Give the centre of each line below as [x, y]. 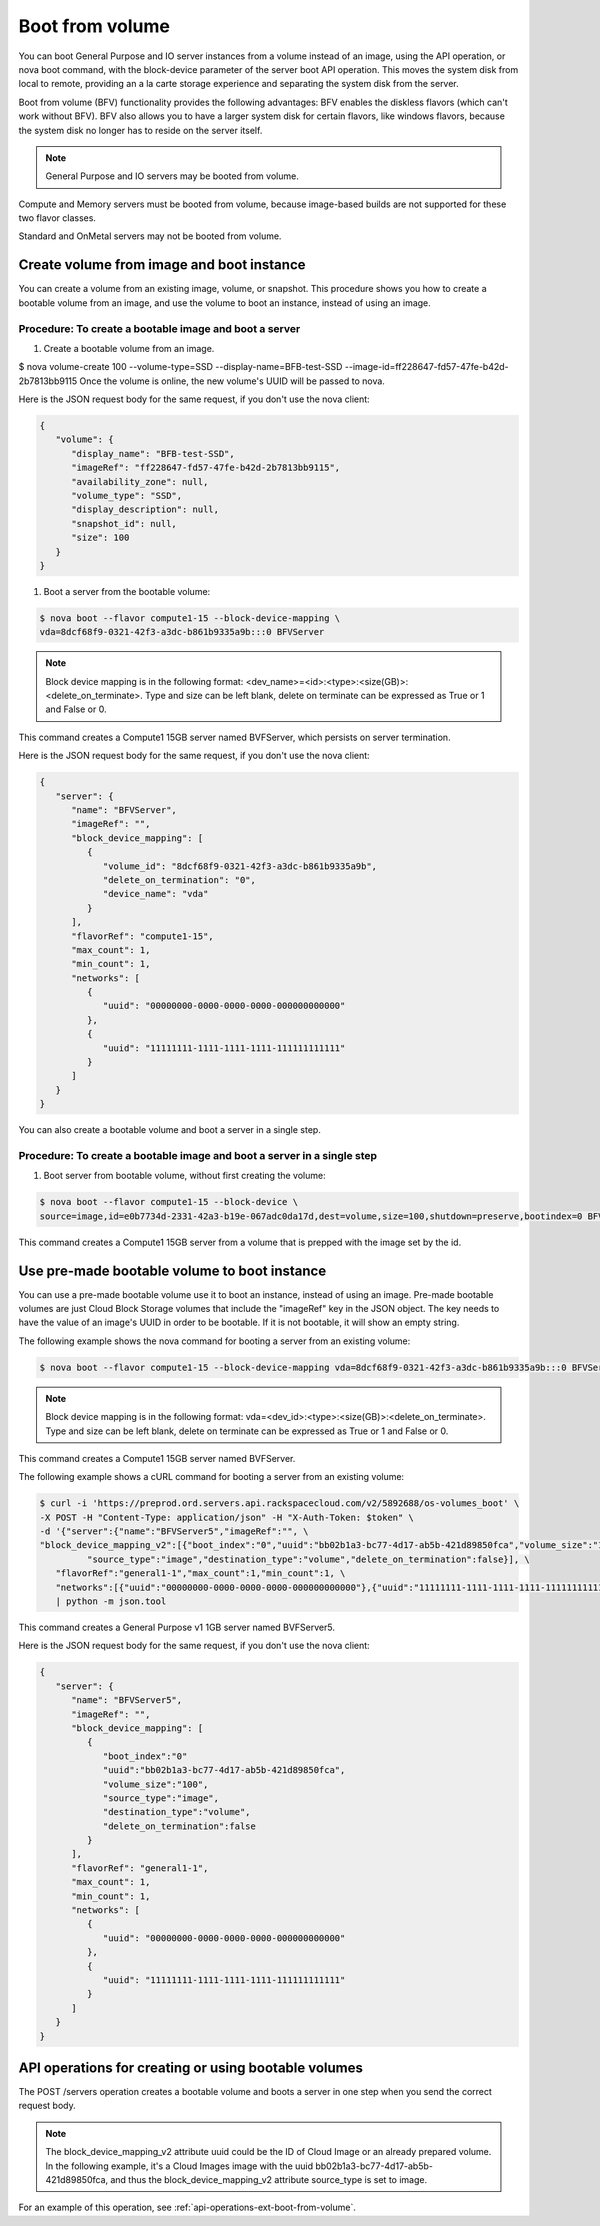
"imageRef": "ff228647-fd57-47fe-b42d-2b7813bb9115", [206, 468]
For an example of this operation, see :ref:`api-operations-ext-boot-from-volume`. [187, 2207]
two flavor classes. [57, 218]
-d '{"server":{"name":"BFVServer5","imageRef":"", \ [174, 1531]
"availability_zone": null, [140, 481]
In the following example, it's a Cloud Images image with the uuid [179, 2166]
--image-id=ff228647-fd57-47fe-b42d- [426, 367]
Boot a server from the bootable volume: [127, 591]
